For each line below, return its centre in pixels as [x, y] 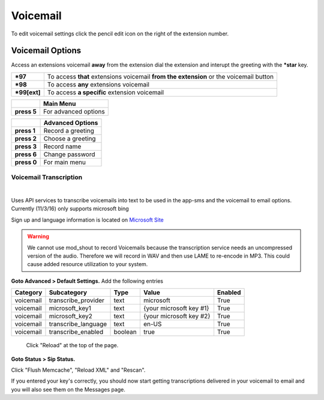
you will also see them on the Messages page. [68, 389]
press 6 [26, 154]
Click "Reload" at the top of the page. [72, 345]
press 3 [26, 146]
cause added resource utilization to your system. [88, 264]
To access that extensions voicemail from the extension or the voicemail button [160, 76]
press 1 [25, 130]
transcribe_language [78, 324]
